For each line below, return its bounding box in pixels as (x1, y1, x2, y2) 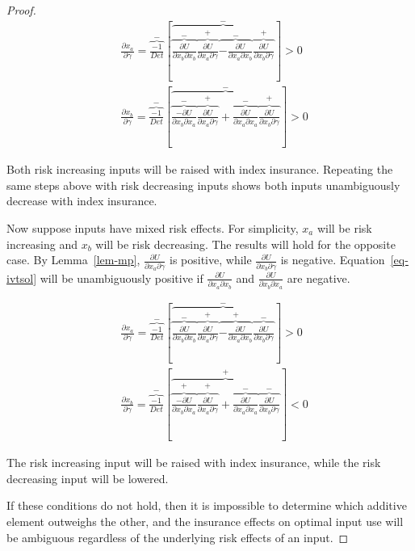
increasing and (6, 235, 78, 252)
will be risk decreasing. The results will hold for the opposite (95, 235, 396, 252)
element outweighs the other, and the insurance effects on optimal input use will (6, 513, 404, 530)
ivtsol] (6, 269, 37, 286)
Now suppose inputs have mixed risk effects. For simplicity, (6, 220, 299, 236)
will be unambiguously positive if (40, 269, 203, 286)
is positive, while (170, 251, 252, 268)
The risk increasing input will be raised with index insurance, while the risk (6, 454, 381, 471)
